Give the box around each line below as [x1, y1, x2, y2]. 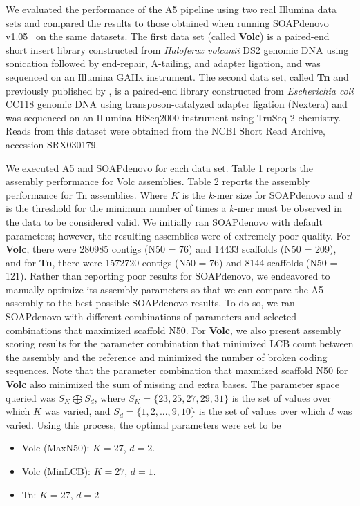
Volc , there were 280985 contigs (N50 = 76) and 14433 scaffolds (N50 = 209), [6, 242, 337, 256]
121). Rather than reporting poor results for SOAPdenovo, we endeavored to [6, 269, 330, 283]
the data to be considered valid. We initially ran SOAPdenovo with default [6, 214, 323, 228]
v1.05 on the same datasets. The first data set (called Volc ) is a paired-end [6, 29, 330, 43]
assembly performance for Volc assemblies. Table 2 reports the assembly [6, 174, 310, 188]
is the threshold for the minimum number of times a [6, 201, 227, 215]
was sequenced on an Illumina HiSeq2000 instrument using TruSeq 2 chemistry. [6, 110, 341, 124]
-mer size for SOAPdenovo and [214, 187, 344, 202]
